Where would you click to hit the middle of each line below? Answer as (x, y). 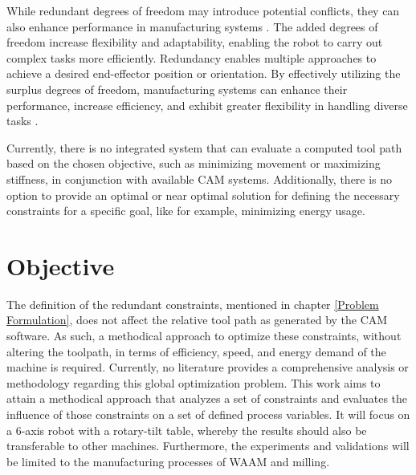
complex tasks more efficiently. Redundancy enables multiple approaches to (192, 57)
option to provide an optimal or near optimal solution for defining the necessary (203, 195)
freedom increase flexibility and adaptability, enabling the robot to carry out (195, 42)
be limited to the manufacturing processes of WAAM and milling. (168, 461)
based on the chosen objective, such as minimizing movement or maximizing (194, 163)
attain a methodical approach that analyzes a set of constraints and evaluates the (207, 398)
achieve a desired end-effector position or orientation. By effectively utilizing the (204, 73)
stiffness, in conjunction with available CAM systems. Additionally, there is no (200, 179)
